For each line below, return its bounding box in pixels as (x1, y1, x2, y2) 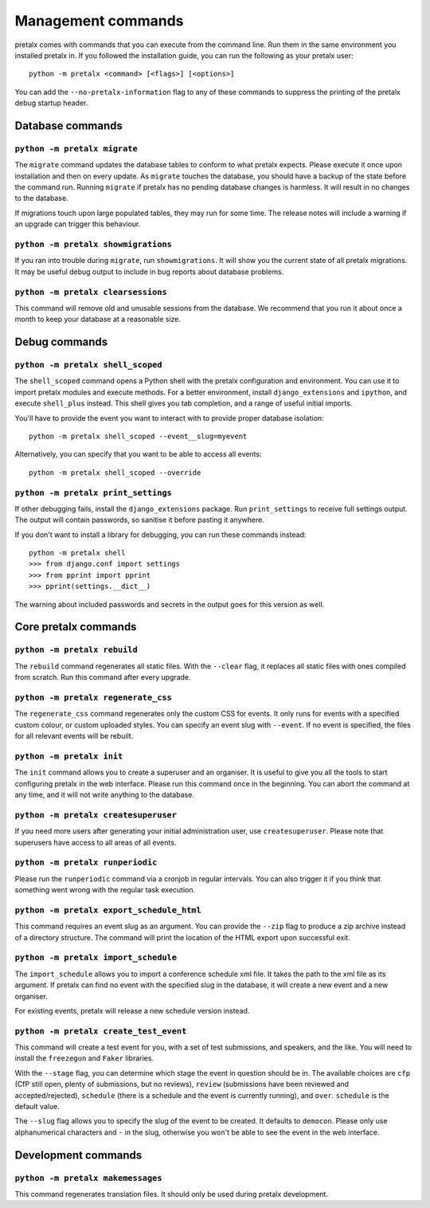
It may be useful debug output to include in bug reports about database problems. (14, 267, 284, 277)
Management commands (14, 12, 184, 29)
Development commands (14, 1148, 143, 1162)
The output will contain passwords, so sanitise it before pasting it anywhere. (14, 515, 264, 525)
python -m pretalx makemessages (14, 1172, 162, 1183)
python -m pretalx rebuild (14, 645, 139, 655)
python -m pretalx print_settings (14, 487, 173, 498)
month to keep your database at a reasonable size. (14, 315, 182, 324)
